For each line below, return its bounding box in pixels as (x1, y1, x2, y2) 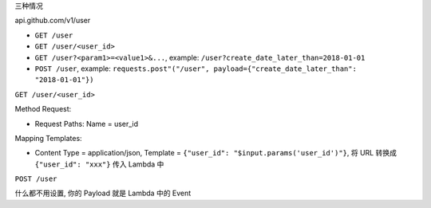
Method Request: (14, 104, 72, 114)
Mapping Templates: (14, 133, 83, 143)
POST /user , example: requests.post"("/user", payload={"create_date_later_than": (34, 64, 357, 73)
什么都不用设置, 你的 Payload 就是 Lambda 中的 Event (14, 188, 192, 198)
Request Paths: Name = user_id (34, 119, 139, 128)
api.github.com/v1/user (14, 16, 91, 26)
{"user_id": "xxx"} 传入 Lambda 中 (34, 159, 164, 169)
